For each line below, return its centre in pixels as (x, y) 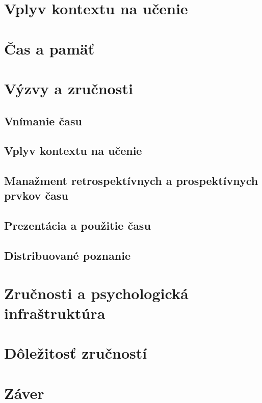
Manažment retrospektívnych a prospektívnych (131, 181)
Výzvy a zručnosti (69, 88)
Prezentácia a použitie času (77, 225)
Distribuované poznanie (67, 256)
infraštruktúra (55, 313)
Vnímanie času (43, 120)
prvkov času (36, 195)
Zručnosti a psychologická (96, 293)
